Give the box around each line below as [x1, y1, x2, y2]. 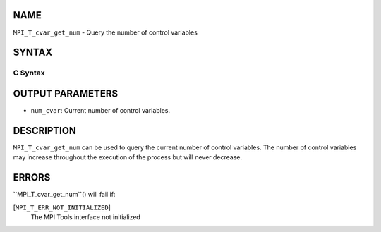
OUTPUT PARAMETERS [13, 87, 119, 99]
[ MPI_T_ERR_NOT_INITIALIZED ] [13, 203, 111, 212]
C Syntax [13, 68, 45, 78]
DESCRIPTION [13, 124, 77, 137]
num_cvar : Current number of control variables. [30, 106, 171, 114]
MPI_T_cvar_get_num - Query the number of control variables [13, 28, 198, 37]
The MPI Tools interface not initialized [30, 212, 140, 221]
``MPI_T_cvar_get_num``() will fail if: [13, 190, 116, 199]
